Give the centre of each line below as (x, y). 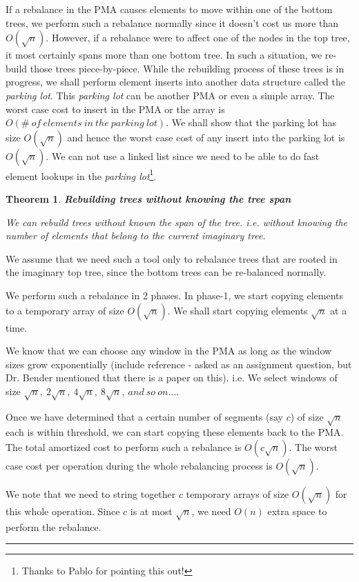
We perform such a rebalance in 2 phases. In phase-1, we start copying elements (175, 295)
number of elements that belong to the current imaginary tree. (136, 235)
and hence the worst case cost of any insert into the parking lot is (206, 137)
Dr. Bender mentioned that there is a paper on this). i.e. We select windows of (172, 378)
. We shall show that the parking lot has (251, 122)
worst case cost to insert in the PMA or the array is (115, 109)
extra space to (297, 511)
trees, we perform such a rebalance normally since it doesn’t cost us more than (172, 22)
